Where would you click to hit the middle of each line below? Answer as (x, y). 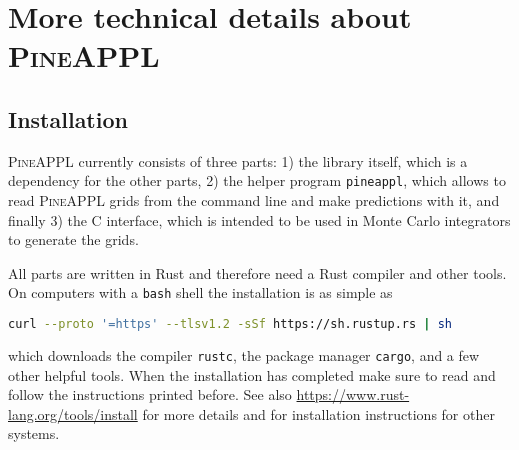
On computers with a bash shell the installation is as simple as (200, 292)
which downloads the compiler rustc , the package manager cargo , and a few (244, 354)
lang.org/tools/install (73, 413)
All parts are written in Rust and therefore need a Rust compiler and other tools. (257, 272)
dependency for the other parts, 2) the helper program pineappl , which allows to (257, 180)
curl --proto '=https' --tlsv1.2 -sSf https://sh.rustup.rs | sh (230, 324)
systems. (34, 433)
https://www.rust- (353, 394)
